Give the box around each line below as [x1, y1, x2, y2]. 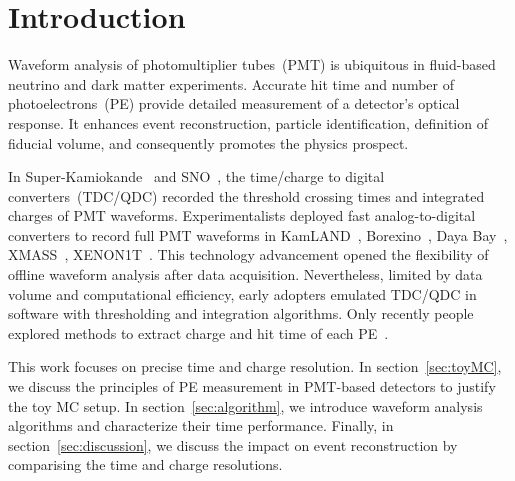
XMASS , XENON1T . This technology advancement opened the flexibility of [8, 244, 489, 265]
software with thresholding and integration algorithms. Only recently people [8, 303, 474, 324]
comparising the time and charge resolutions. [8, 454, 283, 475]
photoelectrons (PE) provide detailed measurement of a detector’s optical [8, 93, 460, 114]
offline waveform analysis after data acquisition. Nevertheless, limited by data [8, 264, 483, 285]
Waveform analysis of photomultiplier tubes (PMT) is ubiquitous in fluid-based [8, 54, 496, 75]
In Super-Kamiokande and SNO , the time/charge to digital [8, 166, 385, 187]
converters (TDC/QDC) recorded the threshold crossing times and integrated [8, 185, 485, 206]
